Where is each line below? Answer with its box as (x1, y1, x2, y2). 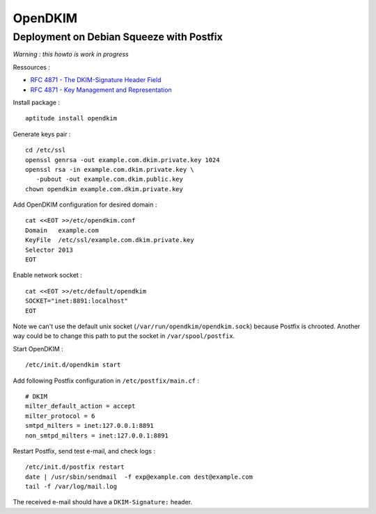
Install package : (13, 98, 61, 106)
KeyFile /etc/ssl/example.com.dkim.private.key (25, 236, 194, 244)
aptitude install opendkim (25, 115, 118, 122)
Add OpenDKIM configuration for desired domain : (13, 200, 157, 209)
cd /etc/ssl (25, 146, 66, 154)
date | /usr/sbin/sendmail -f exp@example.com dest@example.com (25, 473, 253, 481)
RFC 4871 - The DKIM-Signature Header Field (30, 76, 162, 84)
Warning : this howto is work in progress (13, 50, 129, 58)
